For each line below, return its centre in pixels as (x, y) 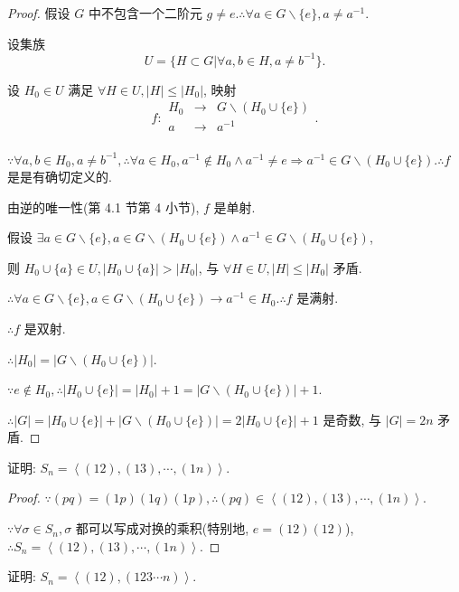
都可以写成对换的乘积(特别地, (162, 528)
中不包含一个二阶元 (145, 13)
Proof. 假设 (39, 13)
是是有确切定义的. (60, 176)
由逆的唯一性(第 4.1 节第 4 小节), (103, 207)
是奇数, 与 (352, 419)
